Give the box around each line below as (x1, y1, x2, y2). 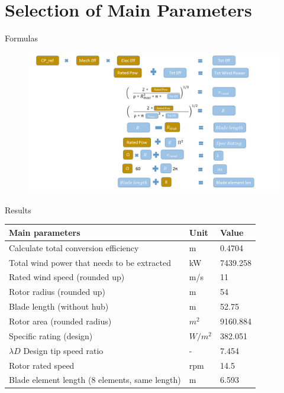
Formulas (5, 32, 38, 44)
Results (5, 203, 31, 216)
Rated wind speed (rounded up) (9, 271, 125, 283)
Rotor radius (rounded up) (9, 285, 105, 298)
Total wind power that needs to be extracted (9, 256, 171, 268)
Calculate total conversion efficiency (9, 241, 139, 254)
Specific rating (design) (9, 329, 93, 342)
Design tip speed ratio (23, 344, 104, 356)
